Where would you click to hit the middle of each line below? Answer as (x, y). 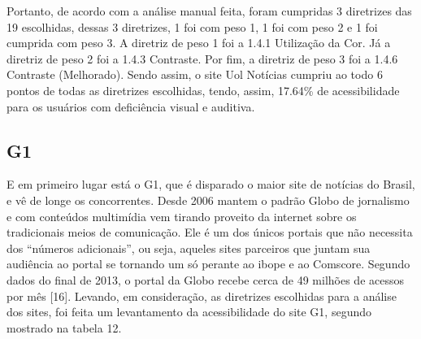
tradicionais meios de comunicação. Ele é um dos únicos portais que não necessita (210, 232)
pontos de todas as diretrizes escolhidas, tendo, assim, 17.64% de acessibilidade (203, 90)
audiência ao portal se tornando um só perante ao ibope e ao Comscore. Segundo (208, 264)
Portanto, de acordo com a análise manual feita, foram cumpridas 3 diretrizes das (209, 11)
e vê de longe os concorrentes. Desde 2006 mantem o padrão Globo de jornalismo (208, 200)
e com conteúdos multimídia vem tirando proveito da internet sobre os (182, 216)
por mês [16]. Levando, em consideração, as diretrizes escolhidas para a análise (202, 296)
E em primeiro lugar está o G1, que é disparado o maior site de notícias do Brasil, (211, 184)
